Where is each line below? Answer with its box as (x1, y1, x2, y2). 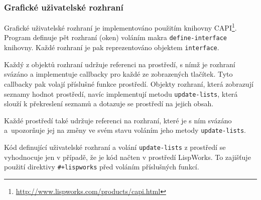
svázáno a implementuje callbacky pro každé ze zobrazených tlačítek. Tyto (4, 69, 233, 79)
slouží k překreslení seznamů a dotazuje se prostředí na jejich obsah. (4, 98, 214, 109)
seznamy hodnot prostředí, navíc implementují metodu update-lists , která (4, 88, 238, 99)
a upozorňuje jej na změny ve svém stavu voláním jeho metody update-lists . (4, 125, 246, 135)
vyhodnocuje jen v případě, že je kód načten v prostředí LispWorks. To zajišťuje (4, 151, 251, 162)
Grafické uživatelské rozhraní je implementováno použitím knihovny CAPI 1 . (4, 21, 237, 33)
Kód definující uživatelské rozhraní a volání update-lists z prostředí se (4, 142, 226, 152)
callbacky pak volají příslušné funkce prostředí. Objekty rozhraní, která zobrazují (4, 78, 253, 89)
